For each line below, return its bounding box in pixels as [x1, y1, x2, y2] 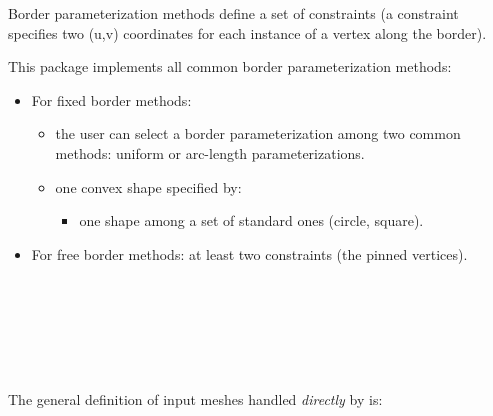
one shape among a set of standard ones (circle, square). [79, 210, 424, 231]
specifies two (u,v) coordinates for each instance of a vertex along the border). [8, 22, 487, 43]
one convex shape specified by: [55, 176, 242, 197]
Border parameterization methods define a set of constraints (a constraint [8, 3, 459, 23]
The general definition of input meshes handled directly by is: [8, 389, 383, 410]
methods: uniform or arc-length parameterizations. [55, 142, 365, 163]
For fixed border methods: [31, 89, 192, 110]
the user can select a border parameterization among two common [55, 123, 461, 144]
